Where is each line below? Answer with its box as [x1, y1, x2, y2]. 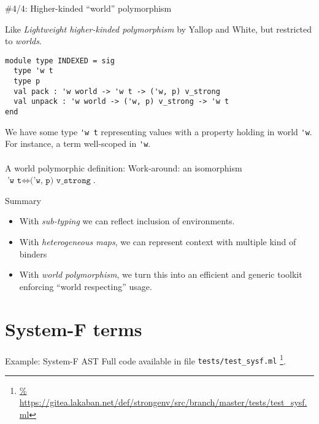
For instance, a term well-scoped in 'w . [5, 137, 151, 150]
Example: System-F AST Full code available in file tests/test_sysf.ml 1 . [5, 352, 286, 367]
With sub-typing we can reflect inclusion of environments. [19, 214, 235, 227]
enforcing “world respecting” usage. [19, 280, 152, 292]
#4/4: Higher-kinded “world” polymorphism [5, 2, 172, 14]
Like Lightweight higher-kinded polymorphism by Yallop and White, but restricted [5, 22, 312, 35]
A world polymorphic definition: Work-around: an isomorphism [5, 161, 242, 174]
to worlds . [5, 34, 42, 47]
